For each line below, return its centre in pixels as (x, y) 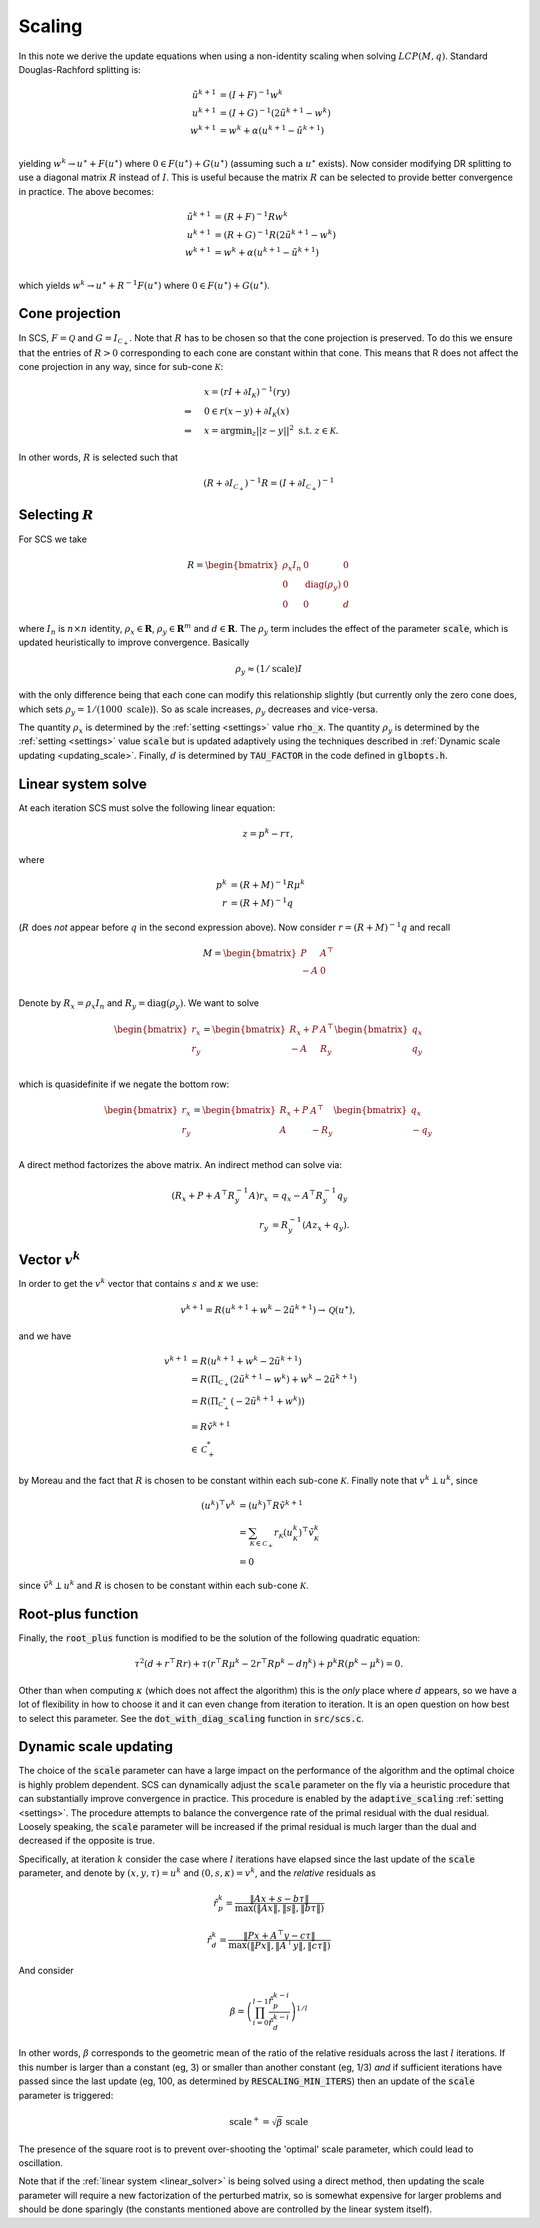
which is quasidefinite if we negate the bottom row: (124, 1084)
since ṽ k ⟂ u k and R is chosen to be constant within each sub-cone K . (163, 1585)
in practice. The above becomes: (86, 191)
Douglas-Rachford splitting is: (80, 69)
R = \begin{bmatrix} (232, 564)
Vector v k (49, 1259)
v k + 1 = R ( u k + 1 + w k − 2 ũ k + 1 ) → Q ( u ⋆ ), (268, 1308)
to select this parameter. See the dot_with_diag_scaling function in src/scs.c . (191, 1718)
